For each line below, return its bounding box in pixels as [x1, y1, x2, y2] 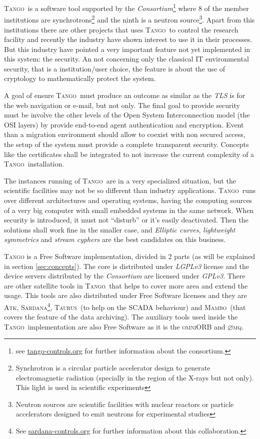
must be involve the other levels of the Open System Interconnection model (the [4, 109, 250, 120]
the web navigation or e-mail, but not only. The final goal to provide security [4, 99, 240, 110]
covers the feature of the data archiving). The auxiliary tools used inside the [4, 311, 238, 322]
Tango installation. [4, 158, 64, 169]
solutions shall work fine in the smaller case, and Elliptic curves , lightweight [4, 224, 235, 234]
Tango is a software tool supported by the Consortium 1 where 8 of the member [4, 1, 249, 13]
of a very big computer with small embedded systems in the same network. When [4, 204, 254, 215]
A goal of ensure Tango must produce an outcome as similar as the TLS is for [4, 90, 245, 100]
